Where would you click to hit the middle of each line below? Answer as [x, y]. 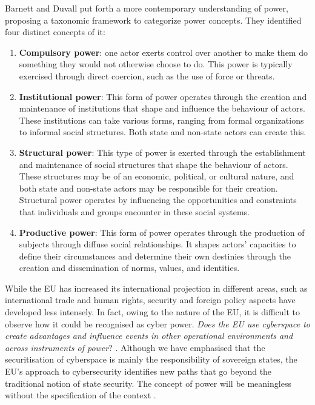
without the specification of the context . [81, 395]
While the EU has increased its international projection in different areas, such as [156, 288]
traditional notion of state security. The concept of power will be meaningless [148, 383]
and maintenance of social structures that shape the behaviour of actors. [154, 164]
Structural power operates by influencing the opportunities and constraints [158, 200]
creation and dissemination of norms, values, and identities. [129, 268]
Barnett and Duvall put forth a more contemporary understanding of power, [147, 8]
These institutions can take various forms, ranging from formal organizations [161, 120]
